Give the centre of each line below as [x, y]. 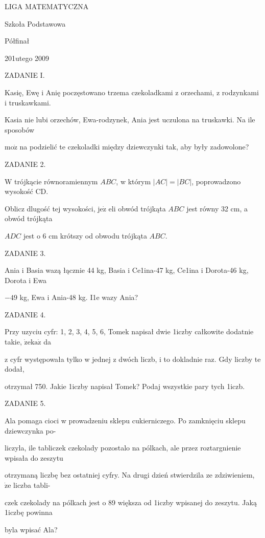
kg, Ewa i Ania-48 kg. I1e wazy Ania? [79, 297]
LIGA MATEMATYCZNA [47, 6]
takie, [13, 342]
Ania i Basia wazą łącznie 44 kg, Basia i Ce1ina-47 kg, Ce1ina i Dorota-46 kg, [127, 270]
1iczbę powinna [29, 512]
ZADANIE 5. [25, 403]
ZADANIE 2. [25, 164]
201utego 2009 [27, 58]
